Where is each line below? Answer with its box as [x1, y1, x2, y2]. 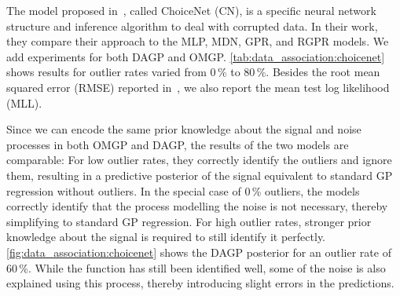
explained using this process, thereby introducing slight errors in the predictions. [6, 275, 394, 291]
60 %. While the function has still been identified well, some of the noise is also [6, 259, 386, 276]
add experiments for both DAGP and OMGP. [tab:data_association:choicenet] [6, 48, 385, 64]
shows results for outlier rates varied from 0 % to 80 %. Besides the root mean [6, 64, 380, 80]
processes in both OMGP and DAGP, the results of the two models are [6, 136, 349, 152]
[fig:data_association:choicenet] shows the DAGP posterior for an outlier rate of [6, 243, 391, 260]
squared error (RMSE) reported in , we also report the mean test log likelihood [6, 79, 390, 95]
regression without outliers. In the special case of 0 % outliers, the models [6, 182, 360, 199]
